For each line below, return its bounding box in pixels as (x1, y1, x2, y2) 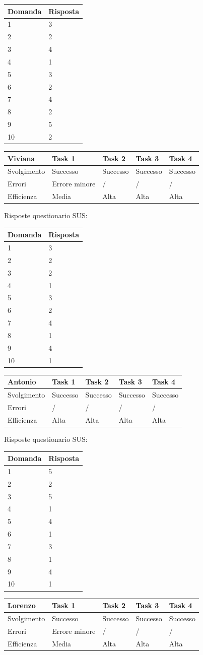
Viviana (8, 153, 35, 163)
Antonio (8, 376, 36, 387)
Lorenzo (8, 600, 36, 611)
